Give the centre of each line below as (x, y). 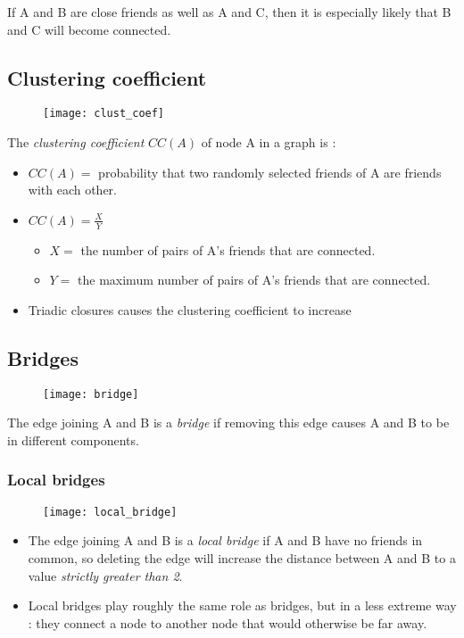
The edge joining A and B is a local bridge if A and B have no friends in (225, 540)
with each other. (73, 190)
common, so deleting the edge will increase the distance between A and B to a (242, 557)
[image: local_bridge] (110, 512)
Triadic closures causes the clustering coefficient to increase (190, 309)
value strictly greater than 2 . (105, 575)
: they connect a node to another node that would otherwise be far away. (228, 622)
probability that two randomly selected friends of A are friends (270, 172)
